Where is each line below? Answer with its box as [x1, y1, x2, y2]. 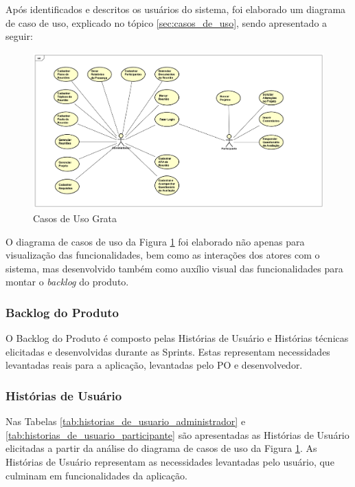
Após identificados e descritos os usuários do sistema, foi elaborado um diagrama [5, 2, 346, 16]
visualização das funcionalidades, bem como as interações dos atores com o [5, 248, 320, 262]
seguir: [5, 29, 33, 43]
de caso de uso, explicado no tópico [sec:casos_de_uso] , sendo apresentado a [5, 15, 328, 30]
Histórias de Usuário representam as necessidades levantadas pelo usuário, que [5, 455, 334, 469]
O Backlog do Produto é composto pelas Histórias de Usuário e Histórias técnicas [5, 331, 349, 345]
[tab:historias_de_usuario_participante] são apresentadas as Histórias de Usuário [5, 427, 350, 442]
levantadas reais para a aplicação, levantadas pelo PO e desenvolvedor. [5, 358, 303, 372]
